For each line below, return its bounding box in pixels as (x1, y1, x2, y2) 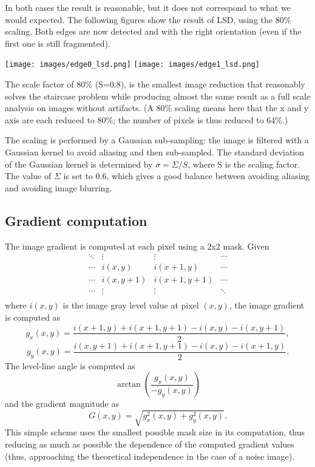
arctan (117, 380, 141, 389)
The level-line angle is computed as (5, 359, 135, 372)
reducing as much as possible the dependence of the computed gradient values (5, 437, 294, 450)
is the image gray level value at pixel (63, 299, 199, 312)
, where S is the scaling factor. (188, 157, 300, 170)
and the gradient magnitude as (5, 397, 119, 410)
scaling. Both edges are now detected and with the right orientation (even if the (5, 25, 302, 38)
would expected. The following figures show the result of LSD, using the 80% (5, 13, 291, 26)
